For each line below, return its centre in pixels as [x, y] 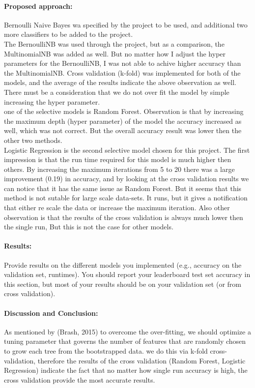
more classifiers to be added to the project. [69, 34]
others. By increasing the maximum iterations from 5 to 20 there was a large [119, 169]
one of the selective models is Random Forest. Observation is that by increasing [124, 111]
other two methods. [33, 140]
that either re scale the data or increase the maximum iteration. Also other [117, 208]
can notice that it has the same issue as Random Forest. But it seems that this [123, 188]
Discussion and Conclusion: [51, 313]
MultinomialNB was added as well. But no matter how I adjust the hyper [115, 53]
